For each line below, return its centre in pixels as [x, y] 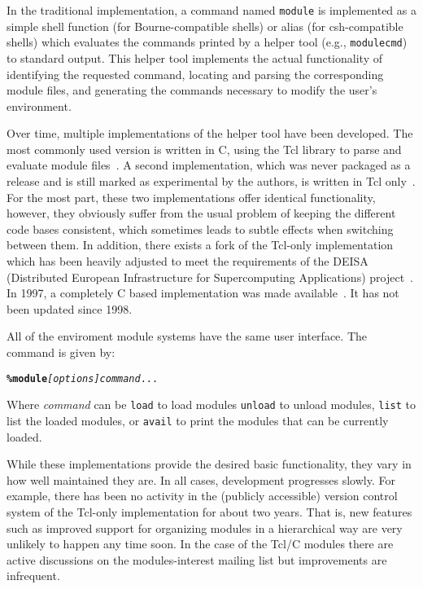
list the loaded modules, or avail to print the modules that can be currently [198, 420]
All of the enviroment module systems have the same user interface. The [187, 336]
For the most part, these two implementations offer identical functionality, [191, 197]
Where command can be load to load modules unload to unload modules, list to [211, 404]
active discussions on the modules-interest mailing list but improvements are [197, 559]
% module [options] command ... [83, 378]
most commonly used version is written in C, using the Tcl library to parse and [204, 149]
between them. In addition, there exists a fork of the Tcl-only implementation [200, 245]
